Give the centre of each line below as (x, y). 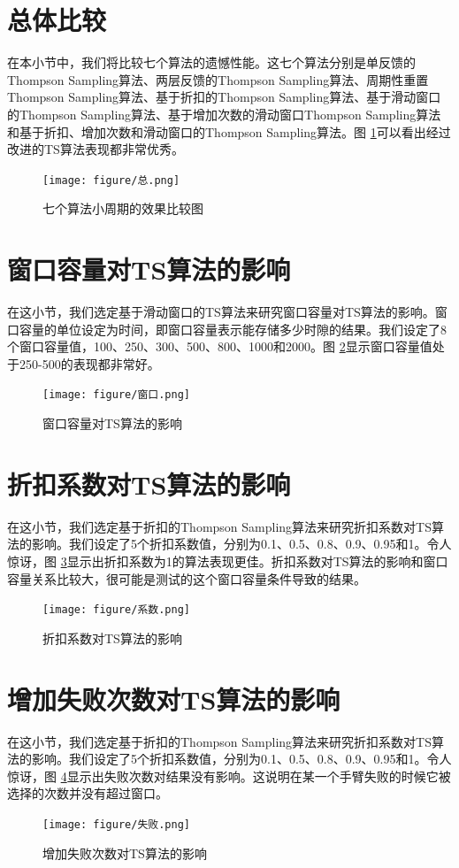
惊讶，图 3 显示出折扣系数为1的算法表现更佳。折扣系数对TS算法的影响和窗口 (228, 561)
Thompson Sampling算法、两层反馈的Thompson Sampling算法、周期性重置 (218, 79)
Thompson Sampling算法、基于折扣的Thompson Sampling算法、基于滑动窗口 (224, 97)
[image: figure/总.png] (111, 180)
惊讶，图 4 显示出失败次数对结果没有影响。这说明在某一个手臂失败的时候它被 (229, 776)
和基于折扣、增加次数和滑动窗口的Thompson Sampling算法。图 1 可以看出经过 (229, 131)
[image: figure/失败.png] (116, 824)
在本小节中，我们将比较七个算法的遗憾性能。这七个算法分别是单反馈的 (211, 62)
